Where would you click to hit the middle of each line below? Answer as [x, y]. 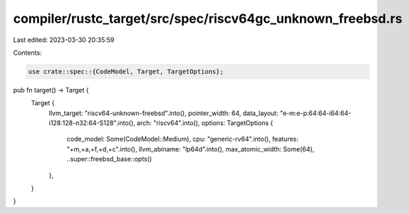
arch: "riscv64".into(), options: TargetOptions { [205, 123]
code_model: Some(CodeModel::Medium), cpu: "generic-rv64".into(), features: [182, 139]
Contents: [27, 53]
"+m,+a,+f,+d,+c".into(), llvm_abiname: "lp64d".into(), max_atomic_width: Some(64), [191, 149]
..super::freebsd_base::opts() [109, 159]
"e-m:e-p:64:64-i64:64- [316, 113]
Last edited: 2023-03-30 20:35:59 [64, 40]
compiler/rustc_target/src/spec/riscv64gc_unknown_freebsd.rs [208, 18]
